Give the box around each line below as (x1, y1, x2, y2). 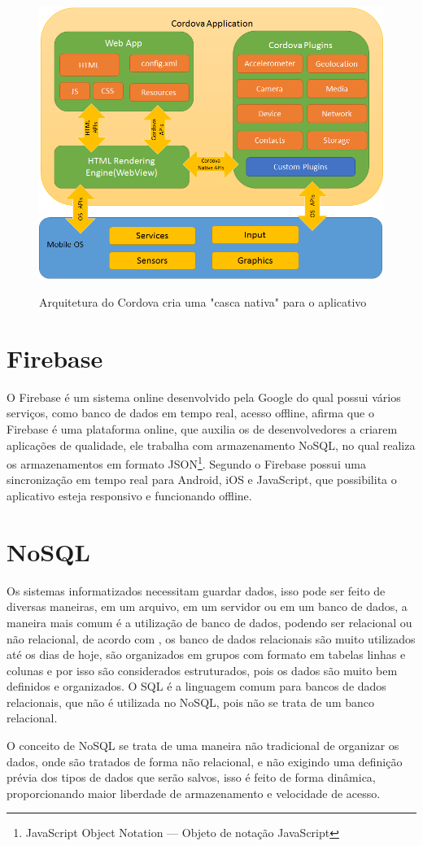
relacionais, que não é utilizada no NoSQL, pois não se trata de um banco (7, 693, 375, 710)
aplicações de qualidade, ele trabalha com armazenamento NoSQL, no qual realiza (7, 436, 416, 453)
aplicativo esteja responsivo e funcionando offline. (7, 487, 252, 504)
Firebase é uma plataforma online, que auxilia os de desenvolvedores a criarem (7, 420, 398, 437)
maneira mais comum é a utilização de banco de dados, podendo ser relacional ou (7, 613, 412, 630)
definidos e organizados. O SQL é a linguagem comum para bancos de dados (7, 678, 386, 695)
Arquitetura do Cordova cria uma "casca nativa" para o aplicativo (39, 294, 367, 311)
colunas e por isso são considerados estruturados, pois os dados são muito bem (7, 661, 398, 678)
